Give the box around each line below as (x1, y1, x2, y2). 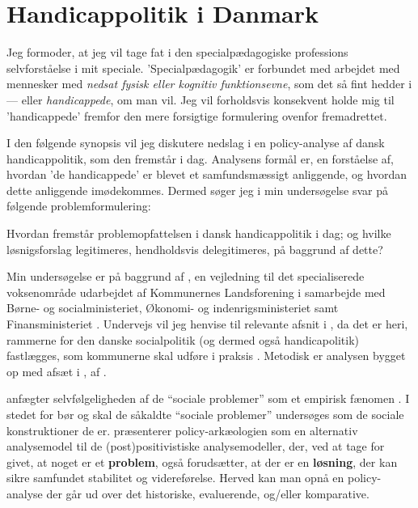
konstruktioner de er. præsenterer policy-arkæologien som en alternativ (6, 421, 358, 438)
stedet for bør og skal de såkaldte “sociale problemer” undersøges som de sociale (6, 406, 404, 422)
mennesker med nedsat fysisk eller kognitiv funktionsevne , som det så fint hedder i (6, 75, 412, 92)
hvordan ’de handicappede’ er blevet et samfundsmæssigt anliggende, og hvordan (6, 166, 407, 183)
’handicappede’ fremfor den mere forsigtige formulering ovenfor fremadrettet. (6, 107, 387, 124)
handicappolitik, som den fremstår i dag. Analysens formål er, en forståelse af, (6, 150, 395, 167)
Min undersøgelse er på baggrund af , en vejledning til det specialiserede (6, 268, 365, 285)
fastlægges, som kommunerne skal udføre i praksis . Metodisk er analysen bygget (6, 347, 406, 364)
